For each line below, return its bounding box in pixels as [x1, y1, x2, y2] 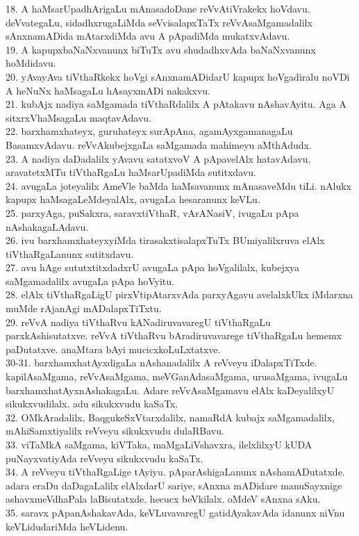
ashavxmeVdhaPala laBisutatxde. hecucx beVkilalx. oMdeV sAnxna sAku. [6, 492, 321, 506]
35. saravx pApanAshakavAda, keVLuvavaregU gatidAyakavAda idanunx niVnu [6, 505, 345, 519]
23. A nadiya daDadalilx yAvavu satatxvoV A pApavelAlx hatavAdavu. [6, 151, 311, 165]
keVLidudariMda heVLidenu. [6, 519, 128, 533]
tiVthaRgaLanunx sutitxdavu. [6, 246, 134, 261]
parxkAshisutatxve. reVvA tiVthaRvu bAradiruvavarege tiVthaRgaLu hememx [6, 328, 342, 343]
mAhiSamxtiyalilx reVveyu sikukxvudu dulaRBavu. [6, 423, 224, 438]
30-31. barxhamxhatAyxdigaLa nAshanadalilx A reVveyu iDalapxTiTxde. [6, 355, 317, 370]
